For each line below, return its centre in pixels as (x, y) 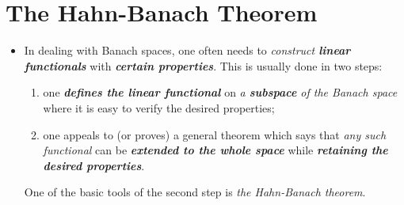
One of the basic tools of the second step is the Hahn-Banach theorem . (195, 192)
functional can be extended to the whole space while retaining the (215, 150)
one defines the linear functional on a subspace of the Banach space (220, 92)
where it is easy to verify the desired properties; (159, 107)
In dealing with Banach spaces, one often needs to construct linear (187, 50)
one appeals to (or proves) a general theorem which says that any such (215, 134)
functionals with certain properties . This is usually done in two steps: (203, 65)
